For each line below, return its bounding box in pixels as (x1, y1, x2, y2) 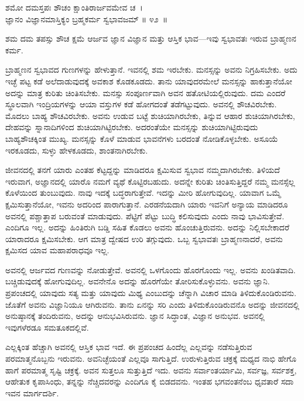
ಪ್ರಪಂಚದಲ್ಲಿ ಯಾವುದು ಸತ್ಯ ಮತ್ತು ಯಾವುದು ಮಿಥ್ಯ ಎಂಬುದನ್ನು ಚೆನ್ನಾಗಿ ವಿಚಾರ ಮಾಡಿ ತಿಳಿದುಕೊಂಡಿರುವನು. (5, 287, 296, 299)
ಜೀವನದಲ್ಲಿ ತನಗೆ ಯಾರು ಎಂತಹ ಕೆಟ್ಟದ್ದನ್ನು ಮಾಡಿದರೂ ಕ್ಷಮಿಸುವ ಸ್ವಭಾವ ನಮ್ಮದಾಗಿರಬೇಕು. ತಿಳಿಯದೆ (5, 164, 280, 176)
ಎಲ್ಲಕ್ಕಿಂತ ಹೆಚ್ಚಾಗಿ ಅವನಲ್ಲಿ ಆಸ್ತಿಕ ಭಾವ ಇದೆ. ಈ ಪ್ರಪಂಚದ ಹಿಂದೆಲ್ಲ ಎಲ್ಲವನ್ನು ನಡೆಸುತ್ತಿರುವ (5, 341, 252, 353)
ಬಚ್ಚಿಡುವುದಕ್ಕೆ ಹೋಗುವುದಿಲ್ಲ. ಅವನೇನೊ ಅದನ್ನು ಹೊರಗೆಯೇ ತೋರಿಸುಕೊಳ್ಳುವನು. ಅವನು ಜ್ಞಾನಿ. (5, 275, 270, 287)
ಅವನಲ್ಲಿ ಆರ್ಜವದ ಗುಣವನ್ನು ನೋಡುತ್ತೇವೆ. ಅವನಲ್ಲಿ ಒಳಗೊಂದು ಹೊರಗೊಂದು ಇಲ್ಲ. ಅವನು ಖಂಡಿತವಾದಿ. (5, 263, 296, 276)
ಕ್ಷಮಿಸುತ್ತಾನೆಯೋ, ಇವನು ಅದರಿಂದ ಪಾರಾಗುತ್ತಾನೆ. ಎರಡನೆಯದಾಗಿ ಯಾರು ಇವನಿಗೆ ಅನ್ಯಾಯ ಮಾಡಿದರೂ (5, 198, 288, 210)
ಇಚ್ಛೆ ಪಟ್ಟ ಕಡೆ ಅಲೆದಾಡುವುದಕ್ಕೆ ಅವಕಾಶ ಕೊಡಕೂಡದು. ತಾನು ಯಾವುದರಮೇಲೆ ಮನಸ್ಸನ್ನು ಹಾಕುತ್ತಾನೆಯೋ (5, 74, 292, 87)
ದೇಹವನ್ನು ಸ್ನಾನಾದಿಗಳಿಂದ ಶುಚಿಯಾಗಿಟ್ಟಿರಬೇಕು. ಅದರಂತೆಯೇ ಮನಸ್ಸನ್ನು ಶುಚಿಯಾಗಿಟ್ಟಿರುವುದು (5, 121, 258, 133)
